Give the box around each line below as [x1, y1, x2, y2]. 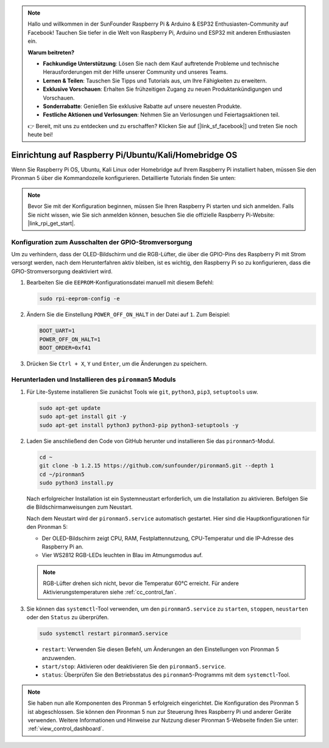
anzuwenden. [41, 654, 76, 661]
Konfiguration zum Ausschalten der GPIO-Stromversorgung [11, 238, 193, 246]
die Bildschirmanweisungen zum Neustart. [26, 503, 133, 511]
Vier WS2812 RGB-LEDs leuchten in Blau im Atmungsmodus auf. [41, 552, 203, 559]
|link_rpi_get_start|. [27, 220, 76, 227]
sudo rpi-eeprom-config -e [39, 295, 120, 302]
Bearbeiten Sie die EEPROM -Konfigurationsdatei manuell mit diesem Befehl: [26, 279, 214, 286]
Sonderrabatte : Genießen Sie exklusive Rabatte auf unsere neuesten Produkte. [43, 102, 242, 110]
